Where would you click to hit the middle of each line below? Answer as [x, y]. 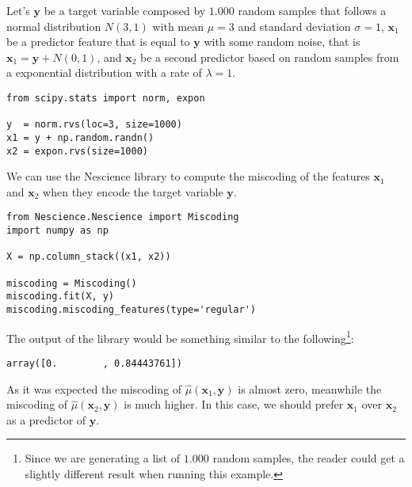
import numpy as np [57, 231]
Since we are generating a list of [103, 458]
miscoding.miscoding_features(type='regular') [131, 310]
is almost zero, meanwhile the [310, 388]
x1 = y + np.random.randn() [80, 137]
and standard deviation [294, 26]
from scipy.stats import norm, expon [106, 98]
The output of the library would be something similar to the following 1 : [180, 337]
